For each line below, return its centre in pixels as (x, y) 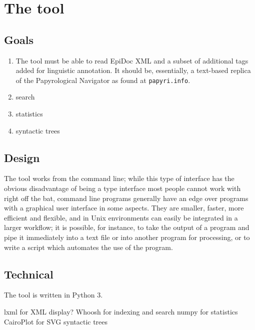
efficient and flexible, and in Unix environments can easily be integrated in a (121, 217)
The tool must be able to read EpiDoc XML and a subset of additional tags (132, 60)
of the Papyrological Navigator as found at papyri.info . (103, 80)
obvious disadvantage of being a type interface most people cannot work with (122, 188)
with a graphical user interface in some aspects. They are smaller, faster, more (124, 208)
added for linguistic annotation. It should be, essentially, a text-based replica (133, 70)
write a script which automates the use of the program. (88, 247)
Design (22, 157)
